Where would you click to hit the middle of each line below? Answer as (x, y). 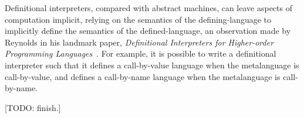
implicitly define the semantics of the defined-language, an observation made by (148, 31)
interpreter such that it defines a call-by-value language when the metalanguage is (152, 65)
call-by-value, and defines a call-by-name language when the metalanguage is (143, 76)
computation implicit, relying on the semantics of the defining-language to (138, 19)
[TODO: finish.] (33, 107)
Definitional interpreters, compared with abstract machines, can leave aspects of (148, 8)
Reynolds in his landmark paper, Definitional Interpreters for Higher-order (139, 42)
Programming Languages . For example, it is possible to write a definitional (141, 53)
